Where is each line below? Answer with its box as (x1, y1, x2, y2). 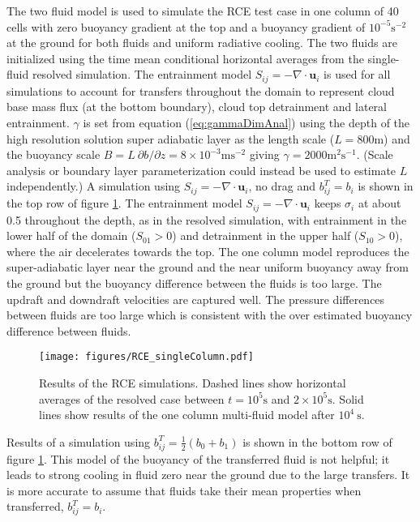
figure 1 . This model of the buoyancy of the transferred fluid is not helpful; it (6, 450, 390, 467)
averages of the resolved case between (39, 390, 225, 407)
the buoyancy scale (6, 146, 101, 163)
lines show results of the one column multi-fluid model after (39, 406, 335, 423)
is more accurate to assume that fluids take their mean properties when (6, 481, 362, 498)
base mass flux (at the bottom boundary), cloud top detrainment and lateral (6, 98, 387, 115)
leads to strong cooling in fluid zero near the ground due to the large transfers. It (6, 466, 410, 483)
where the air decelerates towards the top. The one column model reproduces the (6, 242, 409, 259)
